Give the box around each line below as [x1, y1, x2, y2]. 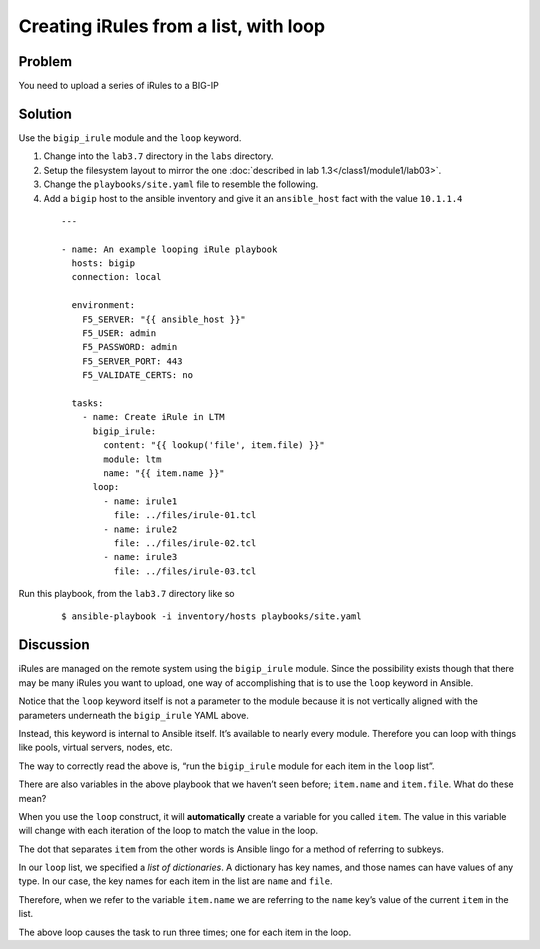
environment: [71, 300, 136, 311]
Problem [18, 53, 73, 70]
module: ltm [103, 453, 162, 465]
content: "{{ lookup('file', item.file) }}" [103, 440, 325, 451]
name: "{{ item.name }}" [103, 467, 225, 479]
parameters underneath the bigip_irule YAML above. [18, 709, 249, 721]
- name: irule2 [103, 523, 178, 535]
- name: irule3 [103, 551, 178, 563]
